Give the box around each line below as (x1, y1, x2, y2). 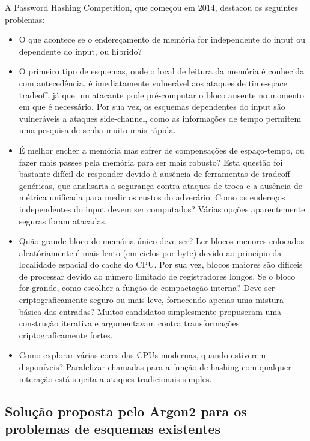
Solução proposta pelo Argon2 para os (5, 401, 247, 420)
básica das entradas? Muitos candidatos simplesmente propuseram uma (19, 305, 282, 317)
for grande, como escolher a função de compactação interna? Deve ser (19, 281, 275, 294)
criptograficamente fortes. (19, 328, 113, 341)
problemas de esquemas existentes (5, 419, 221, 437)
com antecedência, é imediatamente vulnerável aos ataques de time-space (19, 76, 288, 89)
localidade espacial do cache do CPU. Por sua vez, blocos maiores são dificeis (19, 258, 303, 271)
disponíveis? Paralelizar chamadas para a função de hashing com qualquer (19, 361, 291, 373)
